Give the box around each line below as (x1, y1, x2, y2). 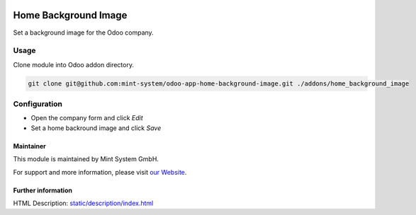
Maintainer (13, 141, 46, 150)
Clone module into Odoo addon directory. (13, 60, 135, 69)
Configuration (13, 99, 63, 109)
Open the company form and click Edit (30, 114, 143, 122)
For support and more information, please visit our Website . (13, 168, 187, 176)
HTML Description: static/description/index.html (13, 199, 154, 207)
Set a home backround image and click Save (30, 124, 162, 132)
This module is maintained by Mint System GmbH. (13, 155, 159, 163)
